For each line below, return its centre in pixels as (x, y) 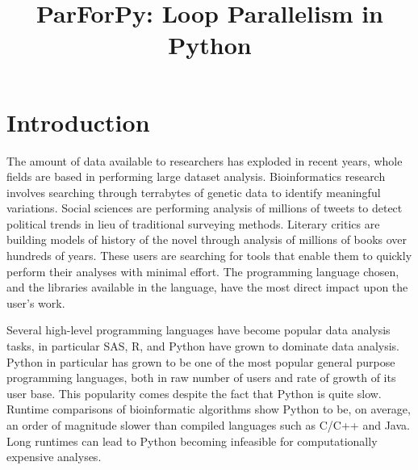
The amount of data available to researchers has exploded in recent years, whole (205, 160)
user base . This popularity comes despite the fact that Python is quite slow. (194, 393)
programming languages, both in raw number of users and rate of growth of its (201, 378)
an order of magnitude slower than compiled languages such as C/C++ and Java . (208, 425)
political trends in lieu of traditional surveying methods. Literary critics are (193, 223)
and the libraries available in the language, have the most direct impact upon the (207, 287)
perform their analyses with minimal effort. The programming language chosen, (203, 271)
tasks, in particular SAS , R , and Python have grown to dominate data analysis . (203, 346)
